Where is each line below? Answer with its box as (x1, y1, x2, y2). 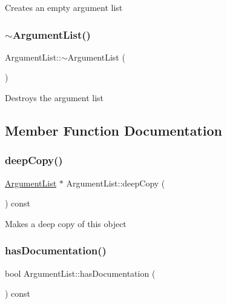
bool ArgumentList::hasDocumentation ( (5, 266, 156, 279)
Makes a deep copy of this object (5, 217, 127, 230)
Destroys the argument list (5, 91, 104, 104)
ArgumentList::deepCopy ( (66, 176, 165, 189)
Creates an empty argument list (5, 1, 123, 13)
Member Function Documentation (5, 121, 223, 139)
